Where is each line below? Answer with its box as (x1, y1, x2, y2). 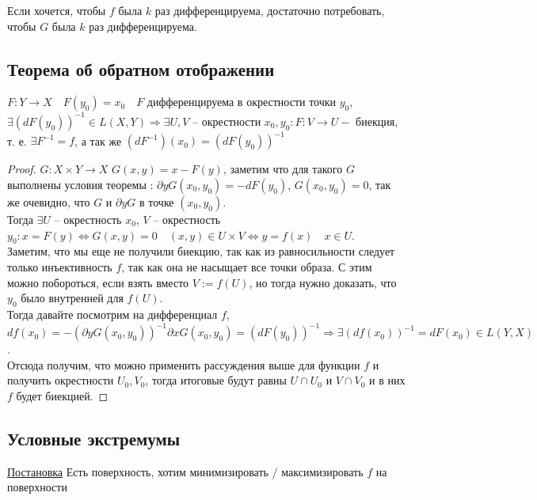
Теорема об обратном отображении (7, 56, 275, 81)
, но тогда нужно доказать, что (249, 274, 397, 290)
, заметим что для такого (223, 161, 343, 177)
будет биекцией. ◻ (16, 387, 109, 403)
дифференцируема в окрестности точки (147, 93, 337, 110)
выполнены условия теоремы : (7, 176, 154, 192)
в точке (139, 193, 174, 210)
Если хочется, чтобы (7, 2, 106, 18)
